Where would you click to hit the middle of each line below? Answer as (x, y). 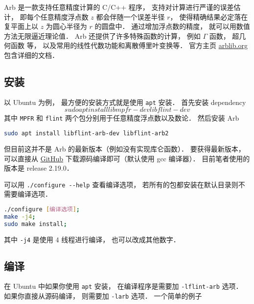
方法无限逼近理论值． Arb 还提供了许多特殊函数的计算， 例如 (102, 36)
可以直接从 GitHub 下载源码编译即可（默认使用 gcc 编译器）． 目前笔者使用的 (127, 158)
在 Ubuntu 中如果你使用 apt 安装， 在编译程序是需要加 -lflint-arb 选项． (123, 286)
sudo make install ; (35, 224)
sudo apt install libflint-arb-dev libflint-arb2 (86, 134)
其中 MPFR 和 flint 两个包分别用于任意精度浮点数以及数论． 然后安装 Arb (122, 118)
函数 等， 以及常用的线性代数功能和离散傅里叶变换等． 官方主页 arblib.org (129, 45)
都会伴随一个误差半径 (130, 16)
